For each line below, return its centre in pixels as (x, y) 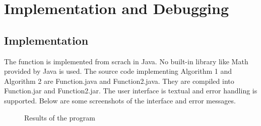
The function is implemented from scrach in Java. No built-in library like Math (126, 61)
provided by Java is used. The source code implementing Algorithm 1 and (118, 71)
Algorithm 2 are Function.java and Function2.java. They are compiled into (119, 81)
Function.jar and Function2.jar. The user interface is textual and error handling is (131, 91)
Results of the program (60, 117)
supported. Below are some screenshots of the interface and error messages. (120, 100)
